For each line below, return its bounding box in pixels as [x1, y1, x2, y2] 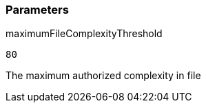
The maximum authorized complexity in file [6, 69, 201, 82]
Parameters [6, 3, 69, 17]
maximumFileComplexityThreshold [6, 28, 163, 40]
